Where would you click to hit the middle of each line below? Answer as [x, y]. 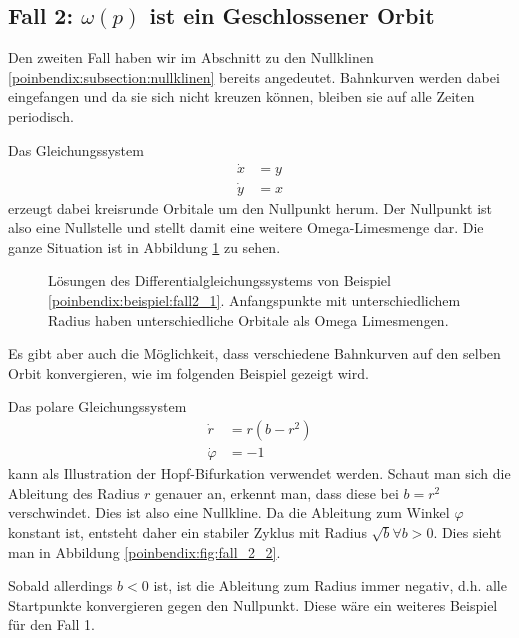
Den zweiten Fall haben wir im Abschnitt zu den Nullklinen [191, 57]
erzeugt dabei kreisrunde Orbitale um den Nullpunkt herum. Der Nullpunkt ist [250, 207]
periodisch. [41, 115]
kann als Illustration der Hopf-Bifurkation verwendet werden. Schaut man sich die [259, 473]
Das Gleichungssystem [76, 149]
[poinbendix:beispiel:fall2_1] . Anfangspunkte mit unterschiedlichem [254, 300]
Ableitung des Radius [74, 492]
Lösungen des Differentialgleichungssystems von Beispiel [219, 280]
